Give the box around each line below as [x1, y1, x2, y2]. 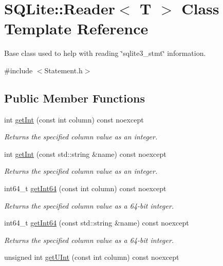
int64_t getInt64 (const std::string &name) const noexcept [4, 217, 189, 228]
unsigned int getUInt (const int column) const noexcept [4, 252, 179, 262]
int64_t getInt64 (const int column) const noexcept [4, 183, 166, 194]
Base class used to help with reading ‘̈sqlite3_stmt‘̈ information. [4, 48, 206, 58]
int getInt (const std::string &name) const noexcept [4, 148, 166, 159]
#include [4, 65, 33, 75]
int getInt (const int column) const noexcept [4, 114, 144, 125]
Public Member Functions [4, 90, 145, 106]
